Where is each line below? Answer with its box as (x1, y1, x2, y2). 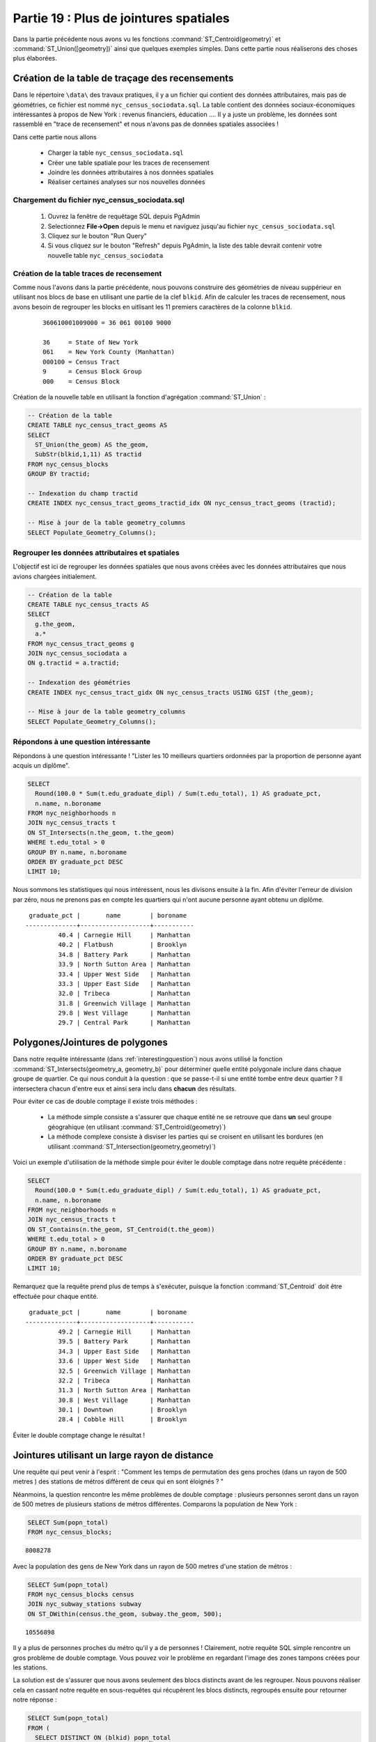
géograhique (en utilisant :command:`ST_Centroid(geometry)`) (47, 1123, 226, 1131)
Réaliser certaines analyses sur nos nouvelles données (47, 178, 205, 186)
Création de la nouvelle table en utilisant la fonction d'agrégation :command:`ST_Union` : (13, 392, 266, 401)
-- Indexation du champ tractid (27, 490, 139, 498)
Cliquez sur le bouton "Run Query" (47, 232, 148, 240)
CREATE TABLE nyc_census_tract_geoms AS (27, 422, 167, 429)
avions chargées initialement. (13, 572, 97, 580)
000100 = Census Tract (42, 357, 120, 366)
